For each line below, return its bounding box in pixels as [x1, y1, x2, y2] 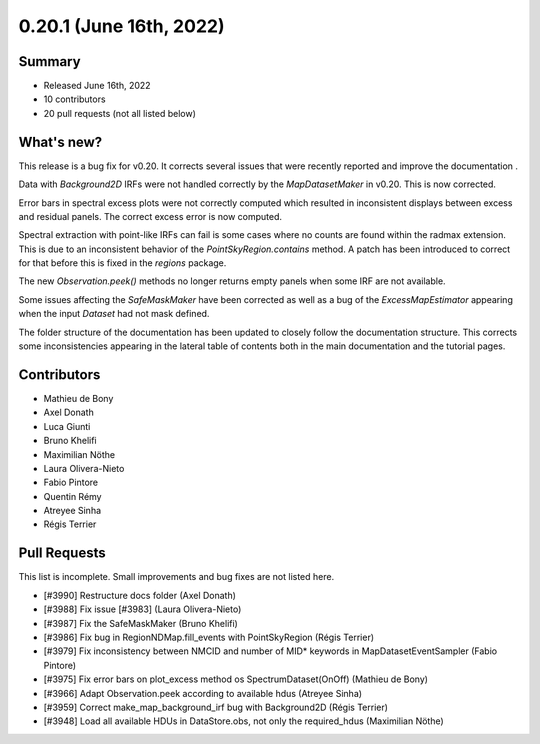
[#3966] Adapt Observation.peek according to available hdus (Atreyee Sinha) [43, 687, 363, 699]
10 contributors [43, 93, 106, 105]
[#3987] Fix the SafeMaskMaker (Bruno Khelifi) [43, 617, 239, 629]
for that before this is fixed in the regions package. [18, 257, 227, 269]
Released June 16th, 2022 [43, 80, 151, 92]
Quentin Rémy [43, 490, 102, 502]
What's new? [18, 133, 103, 150]
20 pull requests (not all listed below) [43, 107, 197, 119]
